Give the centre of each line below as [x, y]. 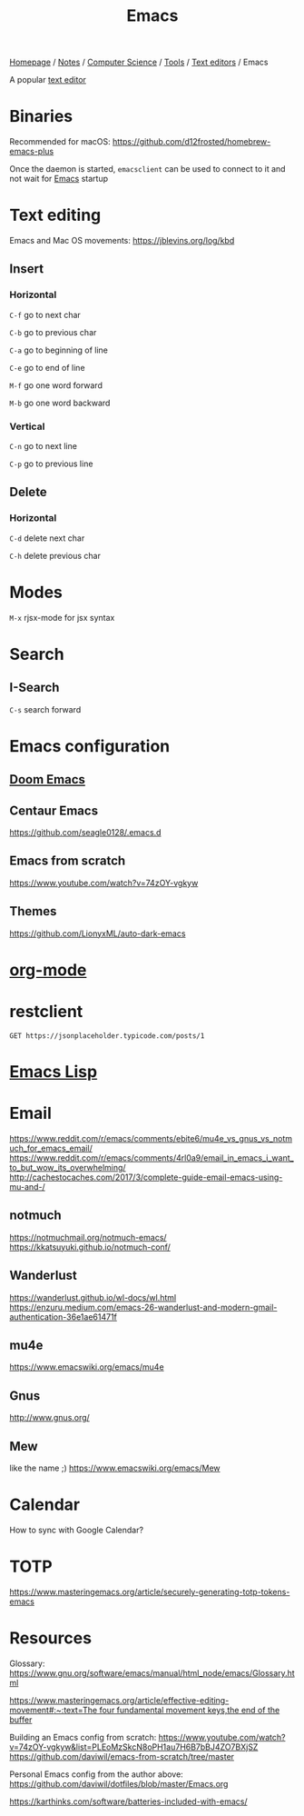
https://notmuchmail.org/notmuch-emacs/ [88, 1237]
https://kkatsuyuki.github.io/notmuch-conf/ [90, 1247]
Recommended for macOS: [60, 142]
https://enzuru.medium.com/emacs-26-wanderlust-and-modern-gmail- [143, 1307]
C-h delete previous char [55, 555]
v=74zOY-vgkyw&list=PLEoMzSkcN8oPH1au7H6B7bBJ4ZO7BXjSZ [134, 1747]
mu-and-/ [27, 1186]
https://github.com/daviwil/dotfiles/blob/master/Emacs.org [119, 1783]
